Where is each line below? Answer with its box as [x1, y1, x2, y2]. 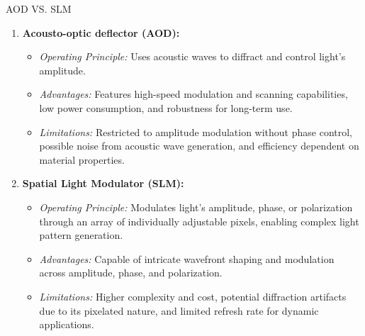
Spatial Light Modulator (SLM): [22, 176, 184, 191]
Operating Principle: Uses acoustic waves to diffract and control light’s [39, 49, 346, 64]
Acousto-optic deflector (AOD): [22, 25, 180, 40]
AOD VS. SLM [6, 1, 72, 16]
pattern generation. [39, 228, 123, 242]
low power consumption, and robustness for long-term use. [39, 100, 293, 115]
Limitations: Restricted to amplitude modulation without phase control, [39, 124, 353, 139]
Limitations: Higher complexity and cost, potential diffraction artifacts [39, 289, 347, 303]
